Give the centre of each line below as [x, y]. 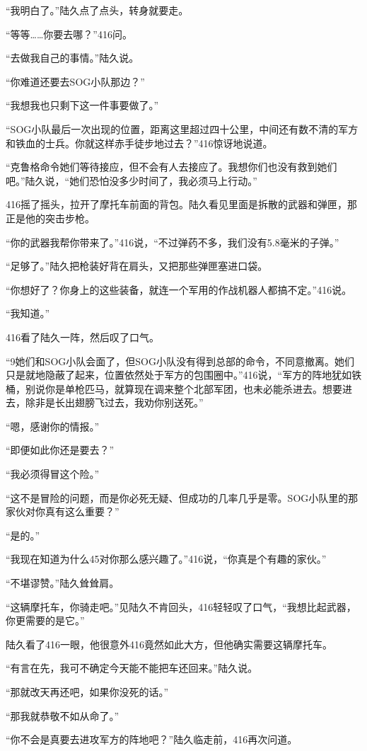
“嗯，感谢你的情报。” [53, 426]
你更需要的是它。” [45, 620]
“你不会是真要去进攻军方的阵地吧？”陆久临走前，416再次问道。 [152, 739]
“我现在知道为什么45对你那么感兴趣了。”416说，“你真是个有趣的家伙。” [166, 559]
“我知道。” [28, 313]
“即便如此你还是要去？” [60, 450]
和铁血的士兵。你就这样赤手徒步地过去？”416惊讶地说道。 [139, 143]
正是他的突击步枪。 [50, 218]
